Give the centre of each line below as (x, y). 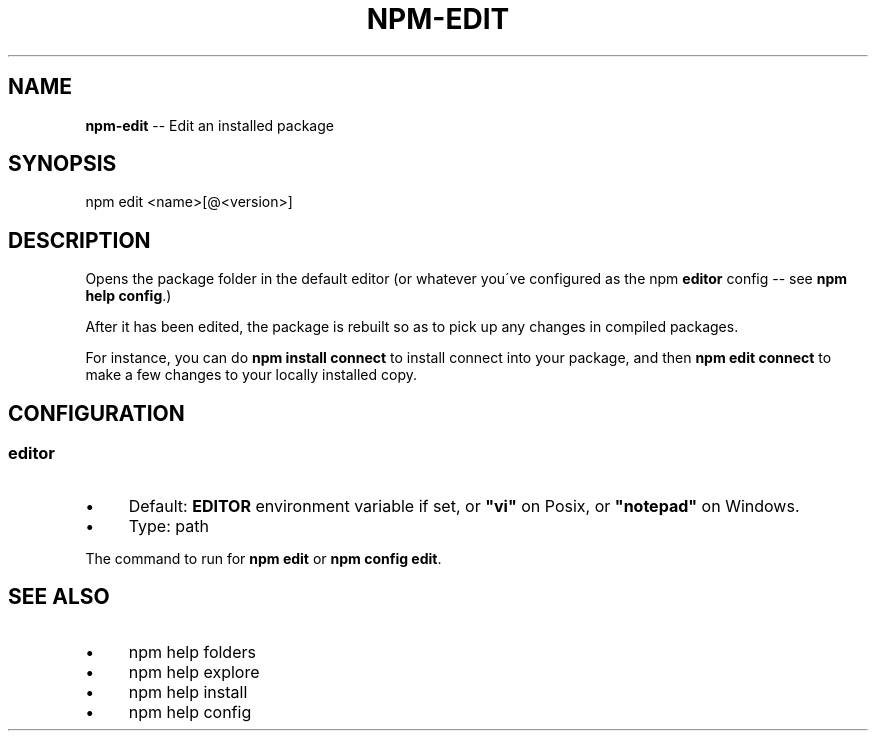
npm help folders (192, 652)
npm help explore (194, 672)
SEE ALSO (59, 596)
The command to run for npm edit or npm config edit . (263, 558)
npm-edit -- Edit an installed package (209, 125)
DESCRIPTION (79, 240)
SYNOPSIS (62, 164)
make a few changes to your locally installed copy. (251, 375)
